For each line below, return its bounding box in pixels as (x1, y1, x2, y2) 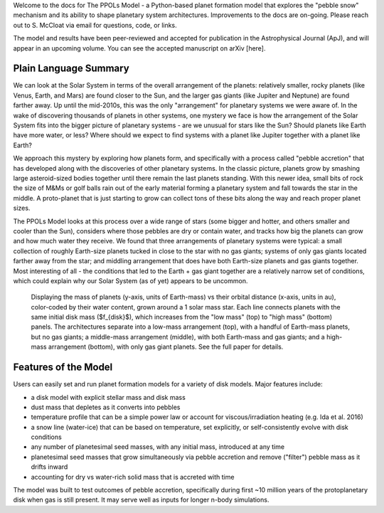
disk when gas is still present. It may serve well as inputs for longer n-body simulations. (13, 495, 270, 504)
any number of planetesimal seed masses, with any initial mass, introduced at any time (31, 443, 284, 451)
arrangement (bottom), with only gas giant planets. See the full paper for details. (48, 342, 284, 351)
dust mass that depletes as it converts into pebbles (31, 403, 181, 411)
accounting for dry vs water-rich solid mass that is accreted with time (31, 472, 235, 481)
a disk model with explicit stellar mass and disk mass (31, 393, 186, 401)
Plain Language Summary (13, 63, 129, 75)
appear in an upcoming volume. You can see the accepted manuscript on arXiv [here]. (13, 43, 266, 53)
